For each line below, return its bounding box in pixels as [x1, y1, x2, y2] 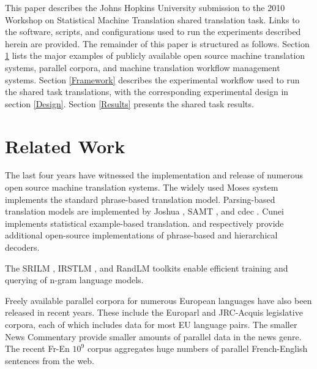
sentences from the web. [5, 354, 94, 367]
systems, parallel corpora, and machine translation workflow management [5, 61, 280, 74]
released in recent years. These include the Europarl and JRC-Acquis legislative [5, 306, 303, 319]
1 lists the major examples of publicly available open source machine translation [5, 49, 305, 62]
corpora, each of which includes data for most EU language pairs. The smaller [5, 318, 297, 330]
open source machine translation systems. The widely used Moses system [5, 181, 278, 194]
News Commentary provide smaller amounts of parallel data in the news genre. [5, 330, 302, 343]
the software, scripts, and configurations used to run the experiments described [5, 25, 301, 38]
